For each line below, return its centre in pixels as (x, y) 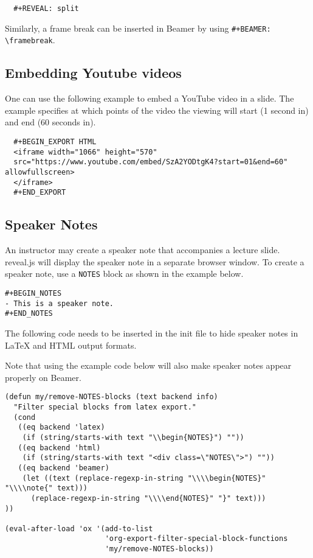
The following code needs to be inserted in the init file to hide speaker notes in (152, 333)
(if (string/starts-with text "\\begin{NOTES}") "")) (133, 437)
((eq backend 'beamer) (64, 468)
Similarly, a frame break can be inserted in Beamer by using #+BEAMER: (138, 28)
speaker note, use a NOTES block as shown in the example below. (124, 274)
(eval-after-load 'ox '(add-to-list (79, 528)
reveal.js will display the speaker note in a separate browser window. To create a (155, 261)
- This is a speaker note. (59, 303)
